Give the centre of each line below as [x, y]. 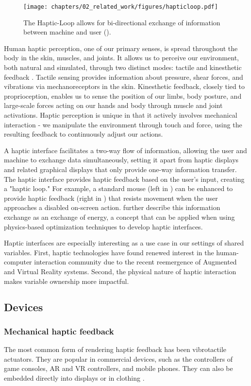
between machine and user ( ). [67, 32]
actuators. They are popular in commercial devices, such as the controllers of [118, 359]
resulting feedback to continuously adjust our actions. [84, 134]
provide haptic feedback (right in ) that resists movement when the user [111, 198]
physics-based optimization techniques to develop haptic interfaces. [103, 226]
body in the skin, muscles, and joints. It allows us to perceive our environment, [121, 58]
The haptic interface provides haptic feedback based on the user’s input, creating [124, 179]
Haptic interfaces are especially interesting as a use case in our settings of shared [124, 243]
